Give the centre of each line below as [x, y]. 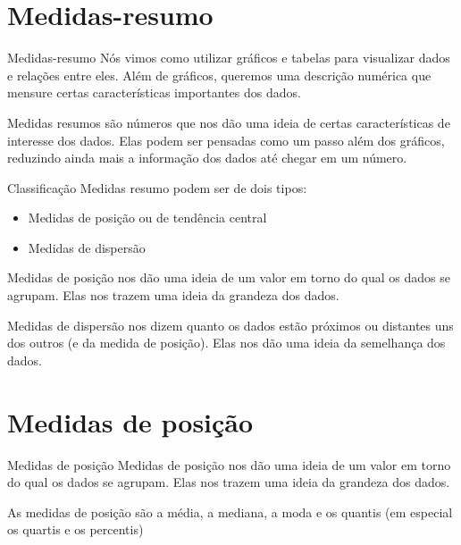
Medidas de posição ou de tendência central [147, 218]
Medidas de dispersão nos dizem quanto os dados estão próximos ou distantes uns [230, 325]
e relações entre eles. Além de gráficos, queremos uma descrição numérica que [219, 75]
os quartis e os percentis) [75, 529]
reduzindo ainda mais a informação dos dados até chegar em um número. [207, 158]
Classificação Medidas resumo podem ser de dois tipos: [157, 187]
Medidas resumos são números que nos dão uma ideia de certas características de [229, 122]
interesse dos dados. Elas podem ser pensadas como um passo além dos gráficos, [226, 140]
